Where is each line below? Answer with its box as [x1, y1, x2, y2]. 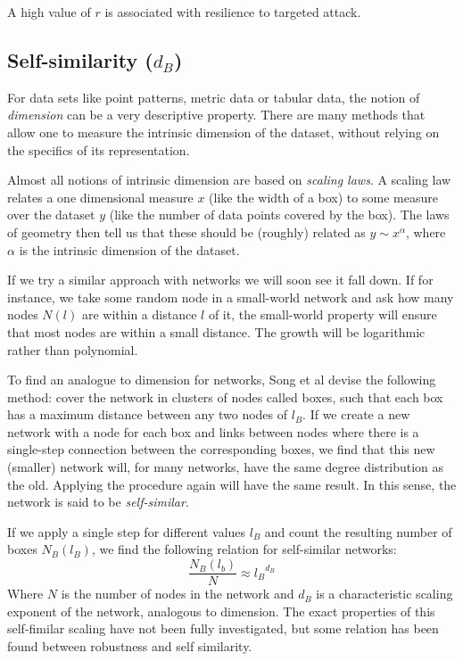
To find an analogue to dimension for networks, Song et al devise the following [7, 370, 436, 389]
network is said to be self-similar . [7, 492, 189, 511]
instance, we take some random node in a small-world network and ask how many [7, 287, 454, 306]
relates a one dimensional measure [7, 187, 194, 206]
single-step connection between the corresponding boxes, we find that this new [7, 440, 435, 459]
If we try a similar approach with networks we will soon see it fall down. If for [7, 270, 434, 289]
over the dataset [7, 205, 95, 224]
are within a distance [81, 305, 197, 324]
